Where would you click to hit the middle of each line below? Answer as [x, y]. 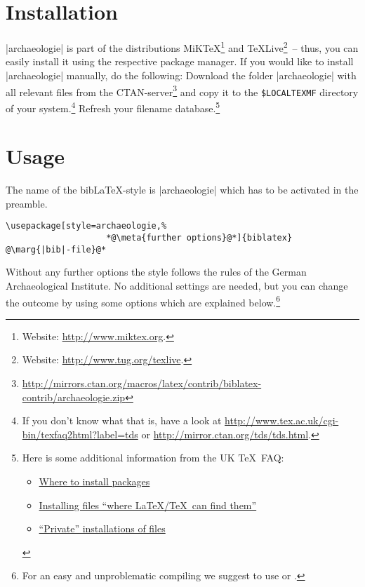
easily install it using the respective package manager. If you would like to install [180, 61]
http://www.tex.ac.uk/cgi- [282, 420]
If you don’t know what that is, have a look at [122, 420]
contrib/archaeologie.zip [74, 397]
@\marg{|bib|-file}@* [56, 249]
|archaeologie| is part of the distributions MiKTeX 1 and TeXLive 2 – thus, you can [182, 47]
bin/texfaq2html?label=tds [80, 434]
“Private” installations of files [102, 528]
